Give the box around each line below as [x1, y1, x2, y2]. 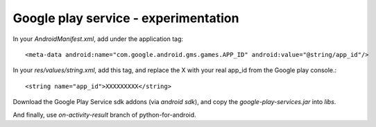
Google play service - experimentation [12, 10, 239, 26]
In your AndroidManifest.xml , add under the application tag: [12, 35, 184, 43]
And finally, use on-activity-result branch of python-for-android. [12, 110, 197, 119]
